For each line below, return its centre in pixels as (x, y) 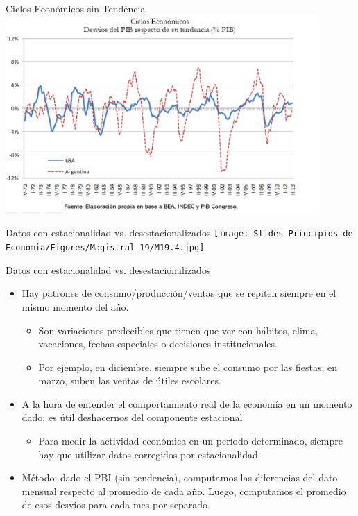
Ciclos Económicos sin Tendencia (76, 8)
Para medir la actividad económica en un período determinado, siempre (190, 441)
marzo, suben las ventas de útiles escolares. (130, 380)
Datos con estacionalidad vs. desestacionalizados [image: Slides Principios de (179, 233)
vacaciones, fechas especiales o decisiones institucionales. (158, 344)
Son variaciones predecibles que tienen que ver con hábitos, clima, (178, 330)
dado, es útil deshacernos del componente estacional (132, 417)
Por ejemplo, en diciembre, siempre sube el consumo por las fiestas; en (188, 367)
